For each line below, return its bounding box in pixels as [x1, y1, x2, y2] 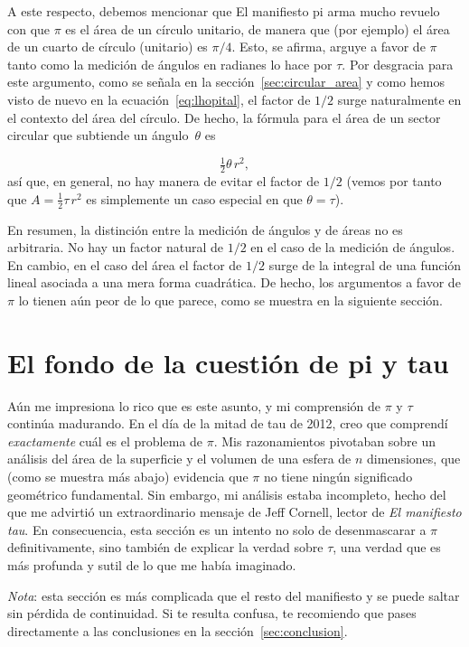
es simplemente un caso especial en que [86, 189, 303, 208]
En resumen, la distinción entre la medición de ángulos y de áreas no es [7, 220, 403, 239]
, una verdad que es [333, 538, 441, 557]
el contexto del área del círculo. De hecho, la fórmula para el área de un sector [7, 108, 441, 127]
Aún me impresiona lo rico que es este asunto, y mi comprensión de [7, 396, 381, 415]
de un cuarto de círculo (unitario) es [7, 37, 208, 56]
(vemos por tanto [346, 172, 442, 191]
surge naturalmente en [337, 89, 462, 108]
